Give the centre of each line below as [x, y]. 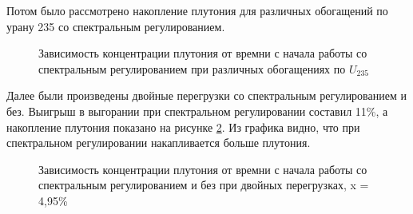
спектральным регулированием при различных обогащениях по [192, 68]
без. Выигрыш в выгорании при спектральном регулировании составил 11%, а [197, 111]
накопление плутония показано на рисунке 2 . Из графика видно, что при [183, 127]
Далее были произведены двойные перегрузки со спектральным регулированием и [206, 95]
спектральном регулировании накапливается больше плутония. [159, 143]
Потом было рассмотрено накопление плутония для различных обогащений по [197, 10]
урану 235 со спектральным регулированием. [116, 26]
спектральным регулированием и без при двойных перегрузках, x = [204, 185]
